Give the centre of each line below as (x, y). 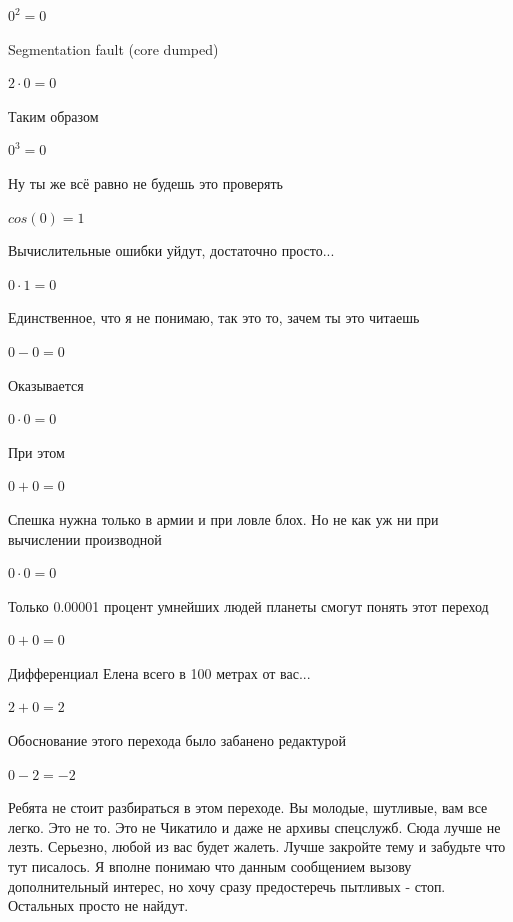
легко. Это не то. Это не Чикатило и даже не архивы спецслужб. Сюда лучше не (254, 826)
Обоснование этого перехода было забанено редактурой (177, 740)
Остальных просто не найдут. (98, 905)
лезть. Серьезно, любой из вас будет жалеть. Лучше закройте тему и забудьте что (257, 846)
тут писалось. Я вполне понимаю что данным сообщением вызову (210, 866)
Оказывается (46, 384)
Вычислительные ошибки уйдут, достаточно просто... (171, 250)
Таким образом (53, 115)
